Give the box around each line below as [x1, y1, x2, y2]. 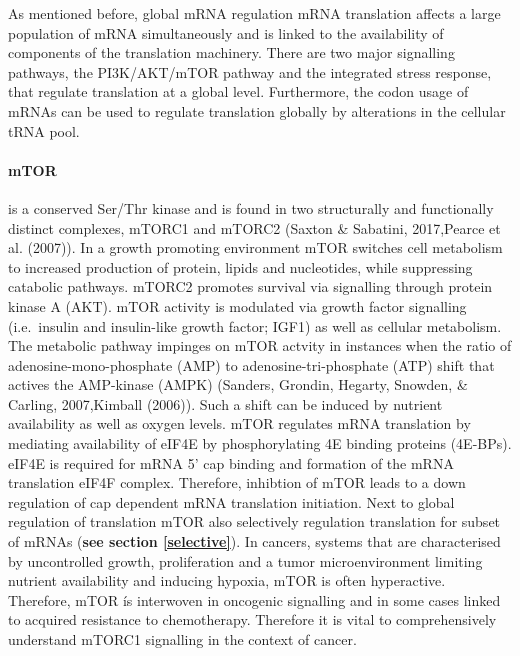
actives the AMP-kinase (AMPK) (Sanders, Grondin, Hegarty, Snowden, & [8, 374, 468, 395]
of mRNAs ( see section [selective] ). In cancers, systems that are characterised [8, 531, 501, 552]
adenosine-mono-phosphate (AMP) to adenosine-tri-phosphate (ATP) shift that [8, 354, 495, 375]
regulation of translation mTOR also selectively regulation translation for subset [8, 511, 501, 532]
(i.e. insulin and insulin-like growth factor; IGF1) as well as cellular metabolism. [8, 315, 502, 336]
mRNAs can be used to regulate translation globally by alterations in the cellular [8, 100, 506, 121]
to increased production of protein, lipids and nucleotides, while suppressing [8, 256, 473, 277]
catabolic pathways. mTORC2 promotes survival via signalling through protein [8, 276, 493, 297]
